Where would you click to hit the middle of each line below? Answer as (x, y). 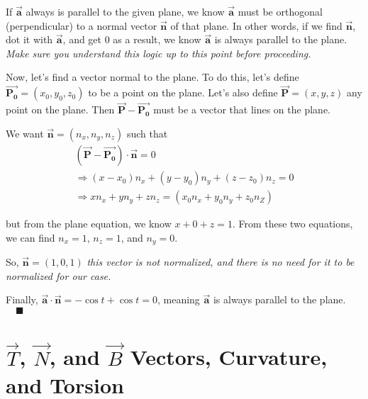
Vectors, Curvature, (229, 357)
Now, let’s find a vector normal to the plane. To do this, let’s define (152, 77)
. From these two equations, (292, 224)
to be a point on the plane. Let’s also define (183, 92)
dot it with (29, 39)
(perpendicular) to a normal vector (82, 25)
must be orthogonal (280, 11)
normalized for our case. (58, 275)
